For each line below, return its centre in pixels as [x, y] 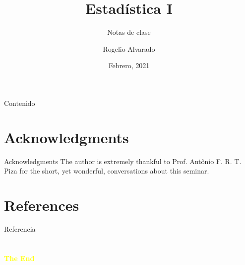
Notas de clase [129, 32]
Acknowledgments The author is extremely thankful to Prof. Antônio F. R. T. [123, 161]
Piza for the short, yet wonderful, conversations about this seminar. [107, 171]
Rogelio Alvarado [129, 48]
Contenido [20, 103]
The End [19, 258]
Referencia [20, 228]
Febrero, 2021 [129, 65]
